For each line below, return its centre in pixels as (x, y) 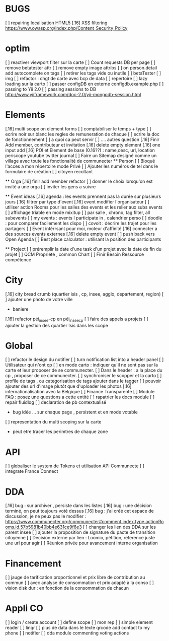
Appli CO (24, 609)
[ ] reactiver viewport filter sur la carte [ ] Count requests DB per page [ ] (80, 62)
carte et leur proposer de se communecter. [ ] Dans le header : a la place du (84, 370)
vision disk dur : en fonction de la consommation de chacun (67, 588)
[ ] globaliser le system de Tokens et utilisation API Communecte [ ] (75, 466)
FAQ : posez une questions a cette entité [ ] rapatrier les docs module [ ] (80, 397)
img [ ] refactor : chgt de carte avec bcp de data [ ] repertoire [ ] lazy (76, 78)
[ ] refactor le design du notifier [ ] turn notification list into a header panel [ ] (84, 360)
